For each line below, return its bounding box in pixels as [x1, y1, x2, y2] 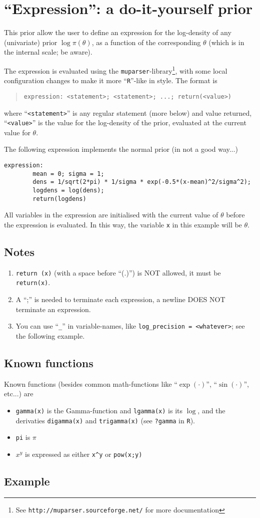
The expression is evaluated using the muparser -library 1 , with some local [4, 64, 227, 76]
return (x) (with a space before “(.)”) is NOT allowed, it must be [15, 267, 221, 278]
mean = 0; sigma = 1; [32, 170, 104, 177]
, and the [197, 405, 225, 415]
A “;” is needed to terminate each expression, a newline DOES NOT [15, 294, 225, 305]
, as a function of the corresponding [91, 37, 201, 47]
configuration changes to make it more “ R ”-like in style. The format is [4, 75, 217, 86]
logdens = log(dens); [32, 187, 104, 194]
